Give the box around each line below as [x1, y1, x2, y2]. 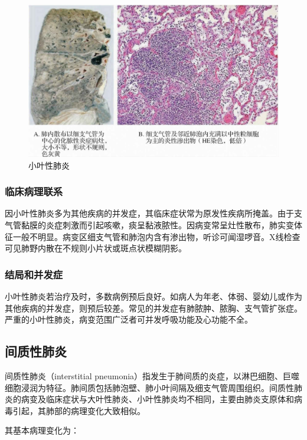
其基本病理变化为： [5, 424, 79, 436]
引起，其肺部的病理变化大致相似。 [12, 404, 145, 416]
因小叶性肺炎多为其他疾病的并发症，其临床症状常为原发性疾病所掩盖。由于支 [5, 207, 302, 219]
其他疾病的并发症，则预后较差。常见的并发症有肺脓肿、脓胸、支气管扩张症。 [5, 301, 302, 314]
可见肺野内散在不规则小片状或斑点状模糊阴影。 [5, 242, 187, 254]
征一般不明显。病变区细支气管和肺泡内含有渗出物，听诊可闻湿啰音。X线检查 [5, 230, 301, 242]
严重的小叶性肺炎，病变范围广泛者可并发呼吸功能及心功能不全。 [5, 313, 253, 326]
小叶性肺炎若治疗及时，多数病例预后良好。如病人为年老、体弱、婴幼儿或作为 [5, 290, 302, 302]
